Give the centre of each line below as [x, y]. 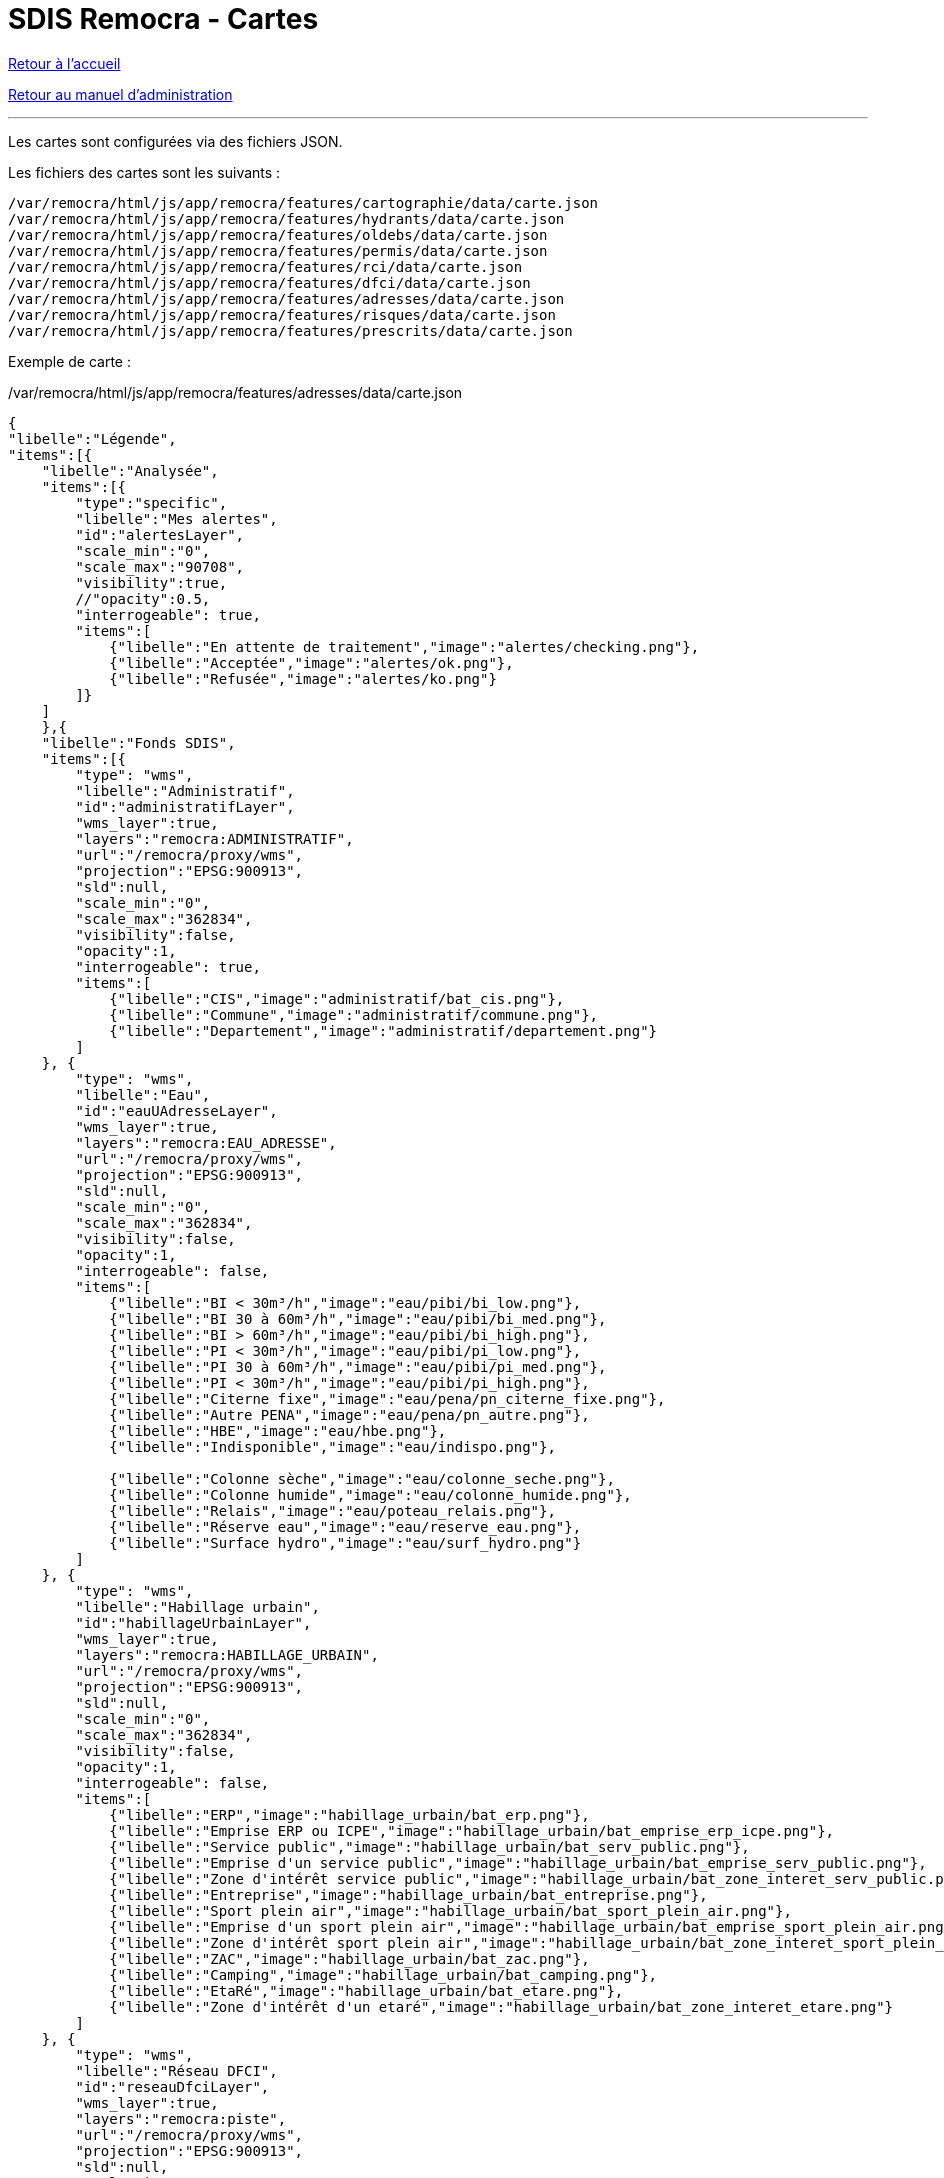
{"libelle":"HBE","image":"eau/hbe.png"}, [278, 1430]
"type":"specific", [151, 502]
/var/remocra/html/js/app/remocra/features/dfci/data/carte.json [269, 282]
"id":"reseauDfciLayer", [172, 2086]
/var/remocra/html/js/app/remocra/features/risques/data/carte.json [282, 314]
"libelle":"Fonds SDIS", [138, 742]
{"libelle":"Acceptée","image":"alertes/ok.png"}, [311, 662]
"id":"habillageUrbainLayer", [193, 1622]
